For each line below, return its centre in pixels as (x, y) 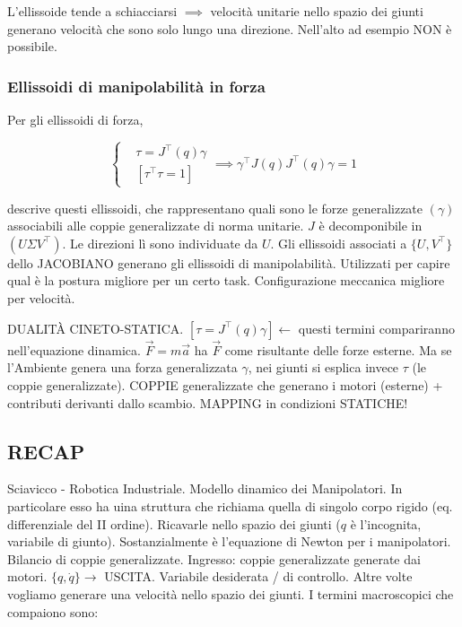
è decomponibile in (370, 226)
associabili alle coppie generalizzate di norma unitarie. (156, 226)
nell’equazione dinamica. (74, 349)
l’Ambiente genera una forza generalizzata (122, 367)
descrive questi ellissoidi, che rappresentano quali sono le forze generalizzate (215, 208)
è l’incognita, (386, 523)
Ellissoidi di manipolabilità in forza (136, 86)
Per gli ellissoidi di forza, (75, 119)
